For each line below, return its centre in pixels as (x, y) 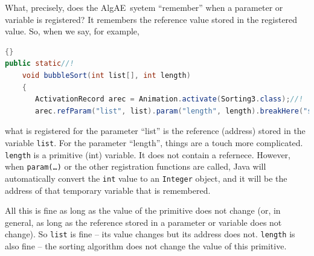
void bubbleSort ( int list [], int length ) (106, 75)
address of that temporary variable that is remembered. (108, 190)
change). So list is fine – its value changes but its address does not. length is (150, 234)
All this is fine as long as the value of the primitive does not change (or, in (143, 210)
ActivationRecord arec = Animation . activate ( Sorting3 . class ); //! (169, 99)
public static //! (40, 64)
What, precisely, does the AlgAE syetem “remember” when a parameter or (144, 7)
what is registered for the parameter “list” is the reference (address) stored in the (155, 131)
